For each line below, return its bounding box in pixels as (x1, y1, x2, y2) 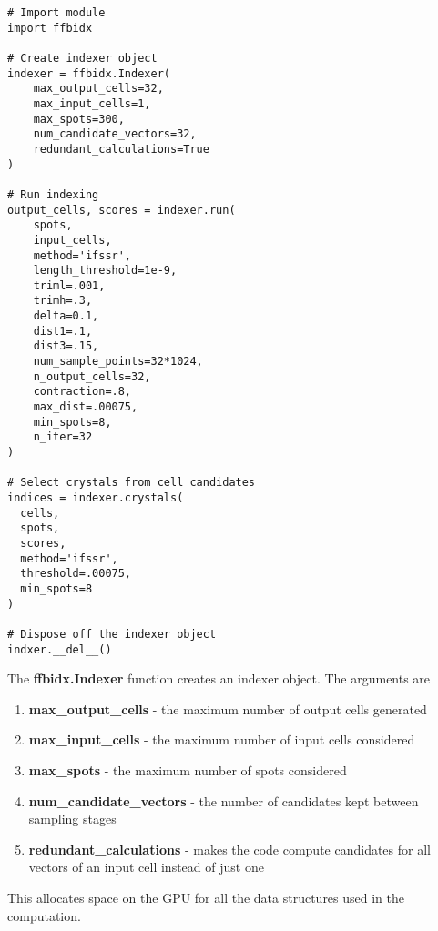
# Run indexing (7, 187, 99, 201)
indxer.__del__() (7, 643, 112, 656)
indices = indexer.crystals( (7, 491, 184, 504)
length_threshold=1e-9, (33, 264, 178, 278)
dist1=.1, (33, 324, 93, 338)
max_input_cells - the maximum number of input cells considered (28, 730, 415, 749)
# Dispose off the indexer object (7, 627, 217, 641)
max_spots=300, (33, 112, 125, 126)
